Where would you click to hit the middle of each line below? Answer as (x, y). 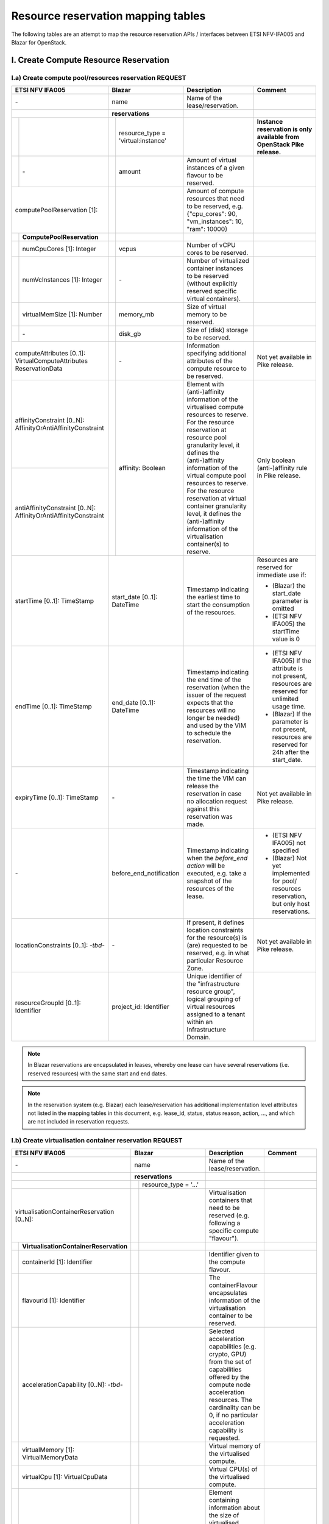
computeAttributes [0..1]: (50, 354)
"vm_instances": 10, (215, 221)
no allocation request (217, 802)
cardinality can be (235, 1407)
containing (224, 1500)
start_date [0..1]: (135, 597)
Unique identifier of (214, 977)
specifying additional (217, 354)
